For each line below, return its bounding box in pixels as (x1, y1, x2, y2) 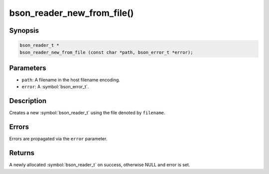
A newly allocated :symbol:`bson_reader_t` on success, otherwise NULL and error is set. (9, 162, 190, 168)
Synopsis (9, 26, 39, 35)
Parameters (9, 63, 46, 72)
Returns (9, 149, 35, 157)
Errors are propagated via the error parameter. (9, 136, 108, 142)
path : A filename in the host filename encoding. (21, 77, 121, 83)
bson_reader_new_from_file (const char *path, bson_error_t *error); (19, 50, 193, 55)
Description (9, 97, 47, 105)
